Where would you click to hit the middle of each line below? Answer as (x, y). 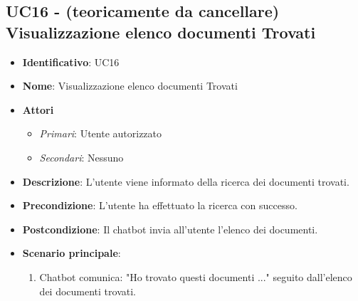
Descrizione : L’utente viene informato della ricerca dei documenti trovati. (186, 181)
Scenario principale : (72, 253)
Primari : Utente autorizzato (101, 133)
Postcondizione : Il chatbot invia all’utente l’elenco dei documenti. (170, 229)
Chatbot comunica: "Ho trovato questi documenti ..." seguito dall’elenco (196, 276)
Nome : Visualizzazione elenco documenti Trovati (130, 86)
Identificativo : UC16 (71, 62)
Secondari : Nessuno (81, 157)
